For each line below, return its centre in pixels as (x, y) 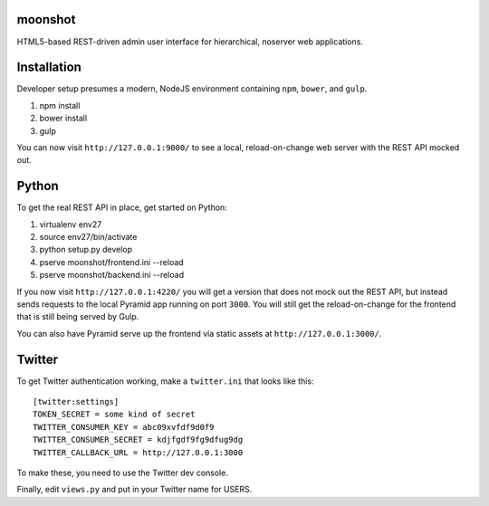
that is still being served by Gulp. (78, 317)
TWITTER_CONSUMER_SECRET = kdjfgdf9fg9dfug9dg (138, 440)
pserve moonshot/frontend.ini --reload (112, 262)
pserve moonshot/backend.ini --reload (112, 275)
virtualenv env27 (71, 224)
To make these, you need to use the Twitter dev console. (122, 473)
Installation (49, 67)
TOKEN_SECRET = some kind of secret (114, 415)
